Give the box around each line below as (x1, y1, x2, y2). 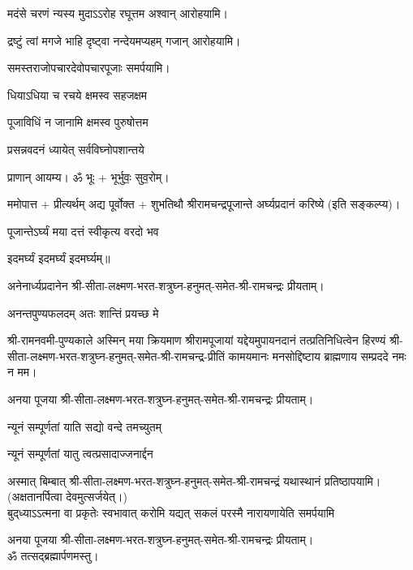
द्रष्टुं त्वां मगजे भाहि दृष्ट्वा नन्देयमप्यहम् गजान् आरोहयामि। (7, 32, 241, 49)
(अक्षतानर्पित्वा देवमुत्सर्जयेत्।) (7, 488, 127, 505)
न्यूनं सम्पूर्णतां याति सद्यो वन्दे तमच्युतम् (7, 418, 161, 435)
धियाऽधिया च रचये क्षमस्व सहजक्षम (7, 86, 148, 103)
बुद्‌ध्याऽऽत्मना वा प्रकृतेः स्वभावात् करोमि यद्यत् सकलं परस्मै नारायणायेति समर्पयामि (7, 504, 335, 521)
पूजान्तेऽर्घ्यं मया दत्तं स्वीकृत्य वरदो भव (7, 222, 159, 239)
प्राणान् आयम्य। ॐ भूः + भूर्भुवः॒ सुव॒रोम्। (7, 168, 170, 185)
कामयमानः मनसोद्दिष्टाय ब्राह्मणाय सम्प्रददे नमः (228, 347, 407, 364)
